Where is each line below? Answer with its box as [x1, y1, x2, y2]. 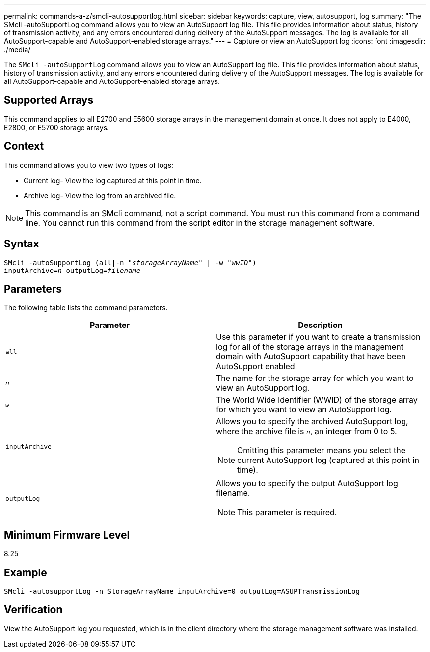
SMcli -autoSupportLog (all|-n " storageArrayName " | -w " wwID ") [4, 258, 257, 267]
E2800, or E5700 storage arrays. [4, 123, 109, 132]
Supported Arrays [4, 94, 94, 107]
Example [4, 566, 47, 579]
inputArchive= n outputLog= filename [4, 266, 141, 274]
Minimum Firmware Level [4, 528, 130, 541]
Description [298, 320, 343, 330]
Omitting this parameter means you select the [237, 445, 406, 456]
